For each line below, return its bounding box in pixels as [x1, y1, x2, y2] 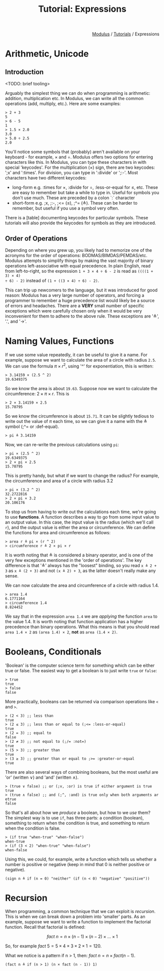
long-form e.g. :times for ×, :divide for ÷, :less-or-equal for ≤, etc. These [12, 184, 158, 190]
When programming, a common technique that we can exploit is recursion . [5, 909, 156, 915]
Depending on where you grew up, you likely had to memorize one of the [5, 247, 152, 253]
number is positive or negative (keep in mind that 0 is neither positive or [5, 861, 150, 867]
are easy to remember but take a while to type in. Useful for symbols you [12, 190, 159, 196]
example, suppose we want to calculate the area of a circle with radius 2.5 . [5, 357, 157, 363]
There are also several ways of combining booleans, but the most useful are [5, 769, 159, 775]
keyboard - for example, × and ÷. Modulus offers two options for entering [5, 154, 153, 160]
